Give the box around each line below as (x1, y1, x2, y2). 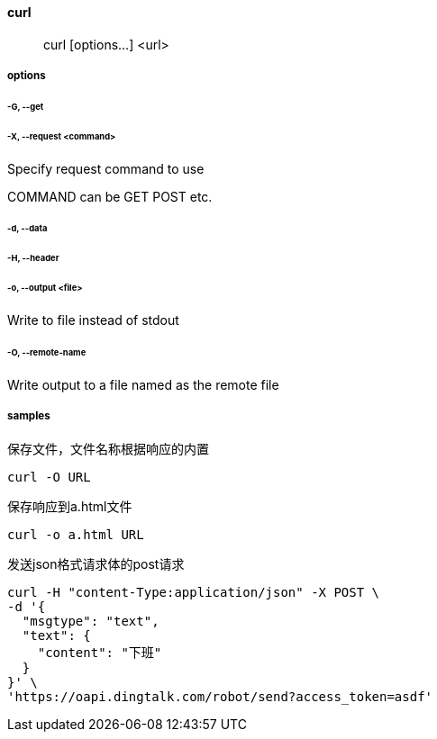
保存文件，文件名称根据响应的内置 (7, 441, 209, 457)
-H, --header (7, 253, 59, 264)
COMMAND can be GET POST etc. (7, 188, 213, 204)
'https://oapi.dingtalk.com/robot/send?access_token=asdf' (7, 689, 433, 705)
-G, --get (7, 101, 44, 112)
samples (7, 409, 50, 422)
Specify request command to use (7, 160, 205, 176)
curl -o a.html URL (7, 527, 144, 543)
